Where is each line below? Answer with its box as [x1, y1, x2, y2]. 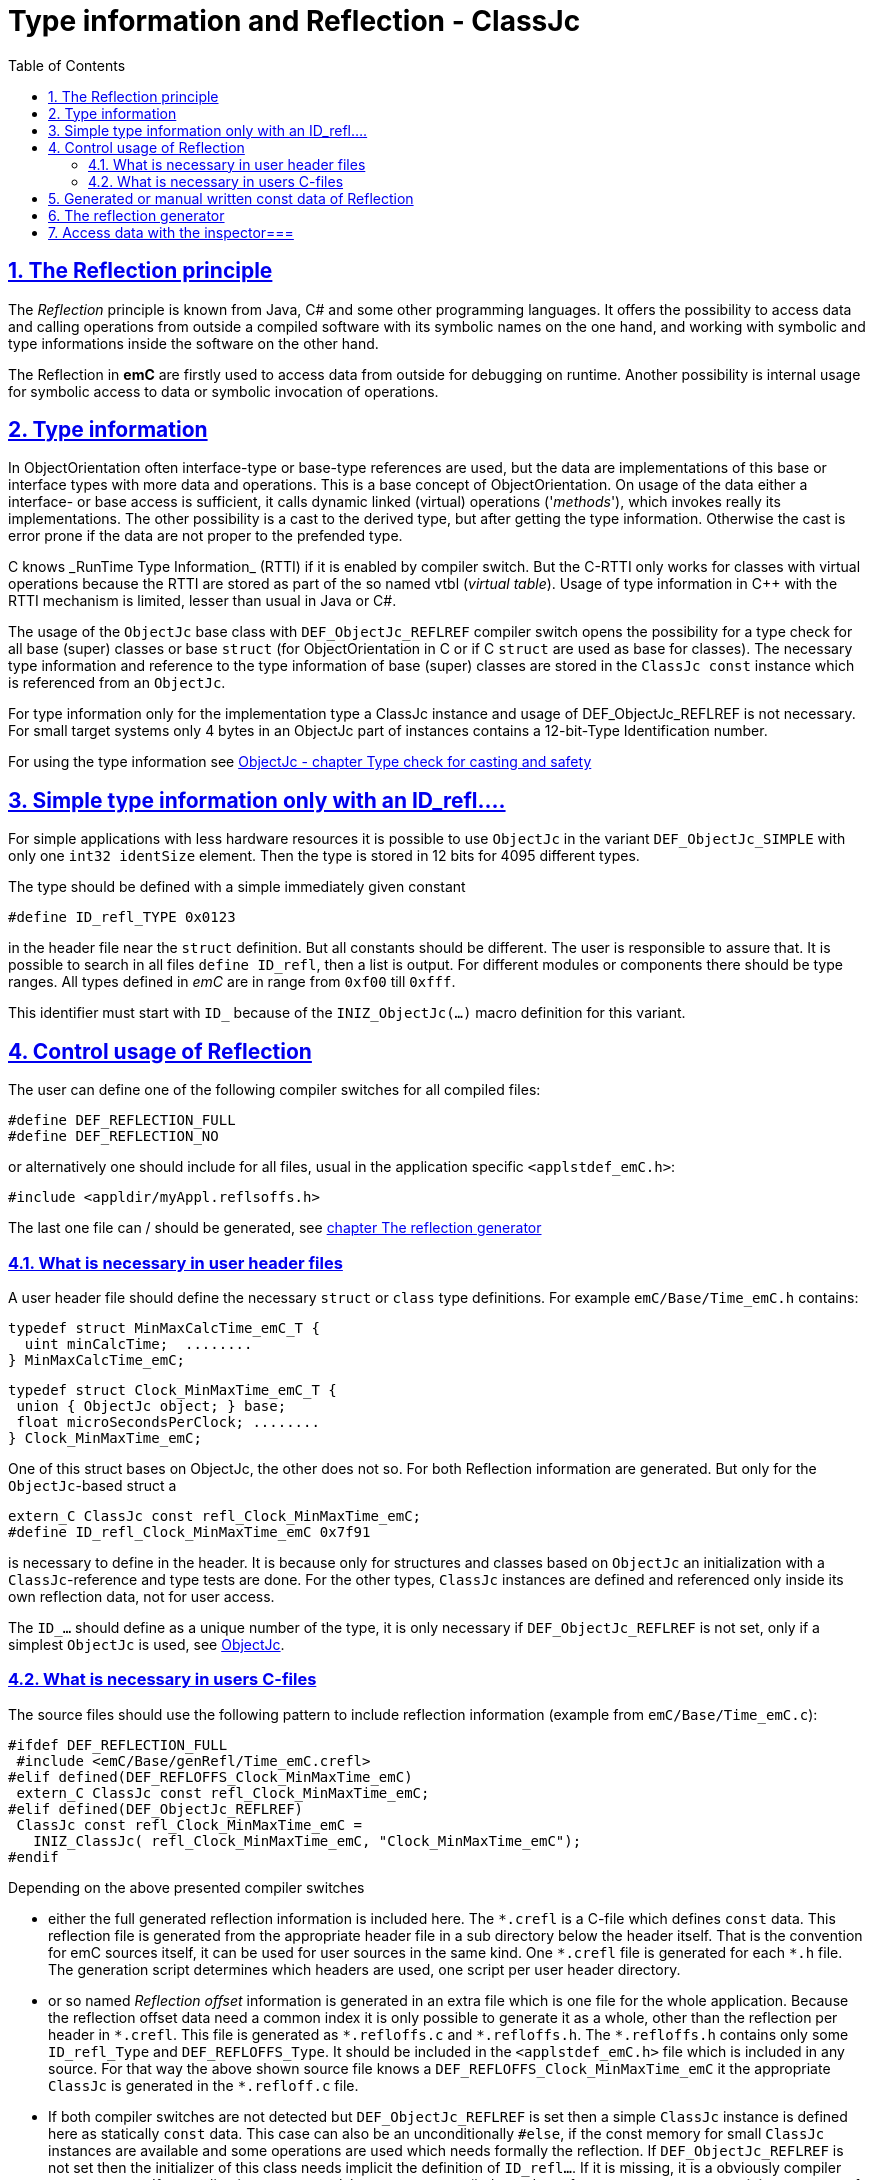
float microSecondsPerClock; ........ [16, 1413, 320, 1430]
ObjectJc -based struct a [8, 1476, 177, 1494]
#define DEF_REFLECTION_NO [8, 1128, 219, 1145]
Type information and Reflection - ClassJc [8, 4, 581, 38]
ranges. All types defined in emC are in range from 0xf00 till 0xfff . [8, 973, 456, 991]
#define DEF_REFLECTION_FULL [8, 1112, 236, 1129]
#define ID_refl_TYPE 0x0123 [8, 909, 236, 926]
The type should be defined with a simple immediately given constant [8, 878, 466, 896]
